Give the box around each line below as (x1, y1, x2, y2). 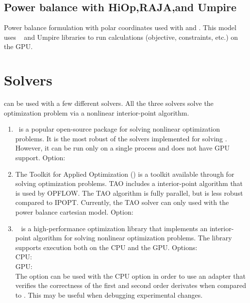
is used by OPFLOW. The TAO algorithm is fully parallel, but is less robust (15, 187, 243, 198)
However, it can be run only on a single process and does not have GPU (15, 143, 230, 153)
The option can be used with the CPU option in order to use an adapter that (15, 270, 246, 281)
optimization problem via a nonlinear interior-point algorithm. (4, 107, 189, 118)
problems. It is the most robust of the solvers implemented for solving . (15, 133, 227, 143)
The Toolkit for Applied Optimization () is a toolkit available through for (15, 168, 234, 179)
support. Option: (15, 152, 66, 163)
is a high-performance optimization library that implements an (21, 223, 208, 233)
